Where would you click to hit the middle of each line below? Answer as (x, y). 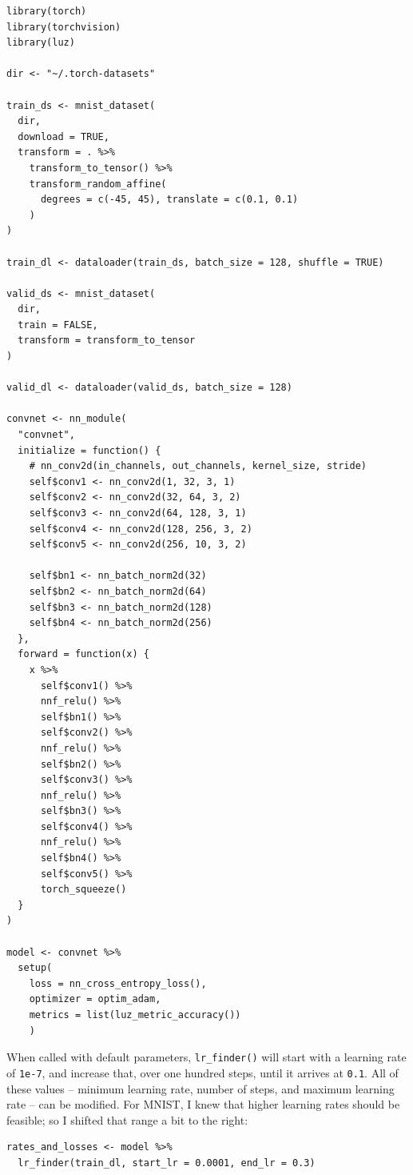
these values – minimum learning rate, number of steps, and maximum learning (201, 1088)
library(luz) (41, 43)
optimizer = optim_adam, (95, 999)
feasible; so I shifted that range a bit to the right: (127, 1119)
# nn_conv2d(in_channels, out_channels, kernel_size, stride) (198, 466)
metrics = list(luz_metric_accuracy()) (135, 1015)
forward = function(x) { (83, 654)
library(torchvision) (64, 27)
